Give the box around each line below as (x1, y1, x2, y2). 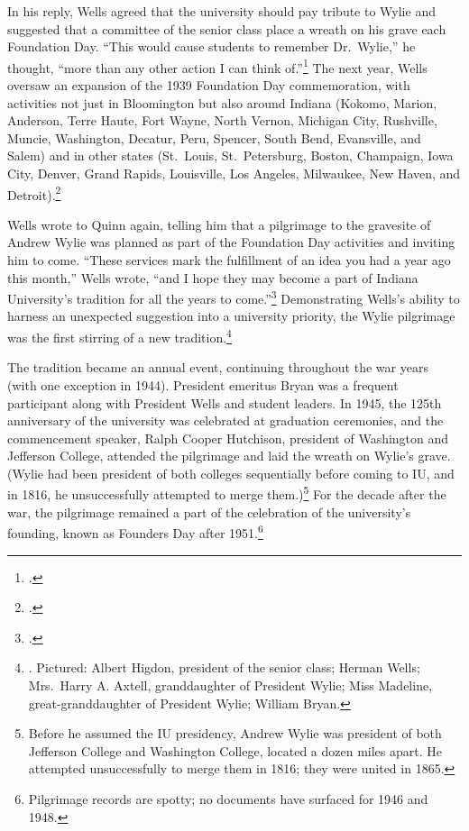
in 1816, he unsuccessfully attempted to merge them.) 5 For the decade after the (7, 482, 446, 504)
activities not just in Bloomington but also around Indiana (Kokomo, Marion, (7, 93, 437, 112)
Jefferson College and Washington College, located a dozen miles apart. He (28, 741, 442, 760)
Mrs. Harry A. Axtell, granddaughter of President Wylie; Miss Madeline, (28, 675, 433, 694)
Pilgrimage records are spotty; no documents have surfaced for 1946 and (28, 789, 428, 808)
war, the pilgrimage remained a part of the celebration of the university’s (7, 502, 411, 521)
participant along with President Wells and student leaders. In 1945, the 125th (7, 393, 442, 412)
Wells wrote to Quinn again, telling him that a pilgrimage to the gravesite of (7, 215, 431, 233)
